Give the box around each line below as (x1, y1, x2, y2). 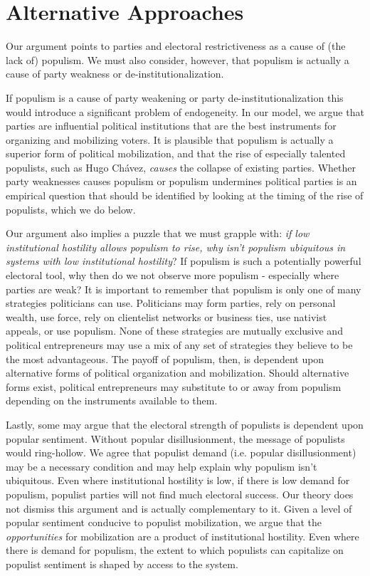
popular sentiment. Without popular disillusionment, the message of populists (6, 431, 345, 446)
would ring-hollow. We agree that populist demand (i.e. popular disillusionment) (6, 445, 356, 460)
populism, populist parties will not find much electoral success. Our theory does (6, 486, 354, 501)
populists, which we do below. (6, 201, 136, 216)
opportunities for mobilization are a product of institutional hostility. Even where (6, 528, 359, 543)
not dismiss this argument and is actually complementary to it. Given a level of (6, 501, 352, 515)
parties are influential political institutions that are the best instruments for (6, 118, 337, 133)
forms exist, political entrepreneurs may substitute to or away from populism (6, 379, 342, 394)
